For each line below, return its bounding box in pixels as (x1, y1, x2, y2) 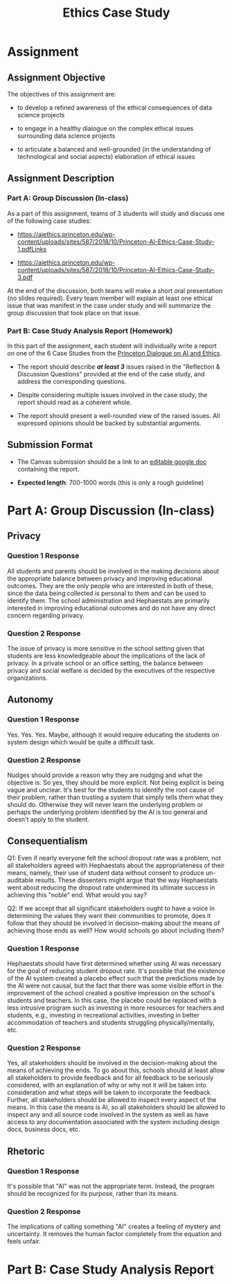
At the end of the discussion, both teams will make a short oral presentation (7, 286, 223, 294)
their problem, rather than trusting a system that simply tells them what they (7, 793, 224, 801)
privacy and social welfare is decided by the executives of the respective (7, 666, 215, 674)
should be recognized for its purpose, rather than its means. (7, 1190, 179, 1198)
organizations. (7, 674, 48, 682)
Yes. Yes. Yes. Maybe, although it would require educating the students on (7, 731, 220, 739)
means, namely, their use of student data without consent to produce (7, 868, 204, 876)
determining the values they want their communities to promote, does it (7, 911, 211, 919)
